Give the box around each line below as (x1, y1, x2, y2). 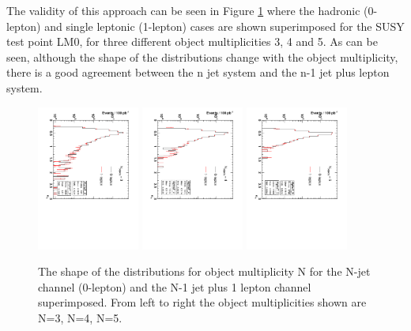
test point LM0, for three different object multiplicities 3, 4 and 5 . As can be (6, 33, 378, 50)
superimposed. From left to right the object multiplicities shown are (38, 294, 367, 310)
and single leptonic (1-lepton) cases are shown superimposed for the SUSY (44, 17, 405, 34)
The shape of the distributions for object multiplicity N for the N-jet (38, 263, 371, 280)
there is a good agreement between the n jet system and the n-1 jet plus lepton (6, 64, 390, 81)
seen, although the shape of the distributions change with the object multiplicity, (6, 48, 398, 65)
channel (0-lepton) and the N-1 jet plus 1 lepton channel (38, 278, 311, 295)
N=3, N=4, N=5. (38, 309, 123, 325)
